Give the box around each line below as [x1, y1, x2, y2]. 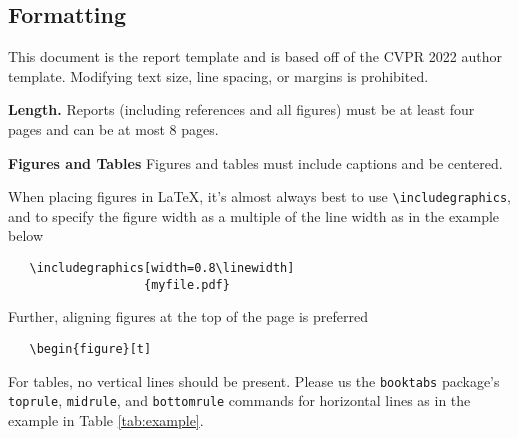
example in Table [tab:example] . [8, 409, 204, 430]
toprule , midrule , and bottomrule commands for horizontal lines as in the [8, 390, 471, 411]
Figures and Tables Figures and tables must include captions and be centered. [8, 152, 503, 173]
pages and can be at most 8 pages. [8, 118, 219, 139]
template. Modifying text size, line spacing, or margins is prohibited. [8, 65, 429, 86]
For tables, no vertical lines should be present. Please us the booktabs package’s [8, 370, 500, 391]
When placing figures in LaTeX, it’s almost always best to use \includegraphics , [8, 186, 511, 207]
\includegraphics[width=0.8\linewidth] [29, 261, 295, 276]
